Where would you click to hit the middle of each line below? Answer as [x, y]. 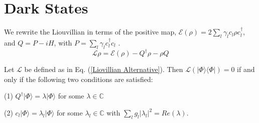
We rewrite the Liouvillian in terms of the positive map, [90, 32]
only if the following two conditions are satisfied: [79, 79]
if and [246, 69]
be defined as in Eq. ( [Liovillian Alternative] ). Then [104, 69]
